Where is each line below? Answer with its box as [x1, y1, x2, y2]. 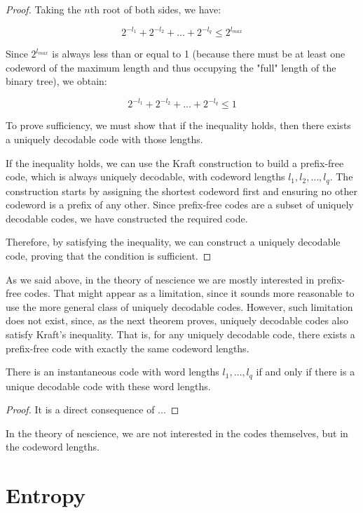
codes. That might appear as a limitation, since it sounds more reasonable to [24, 286, 355, 300]
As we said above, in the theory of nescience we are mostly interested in [6, 272, 315, 286]
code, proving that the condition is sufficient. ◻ [6, 248, 212, 262]
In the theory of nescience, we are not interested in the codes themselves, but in [6, 425, 348, 440]
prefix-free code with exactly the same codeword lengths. [6, 340, 249, 355]
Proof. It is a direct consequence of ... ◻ [6, 402, 179, 417]
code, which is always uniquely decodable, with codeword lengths [6, 169, 285, 184]
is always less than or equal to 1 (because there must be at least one [52, 46, 345, 61]
